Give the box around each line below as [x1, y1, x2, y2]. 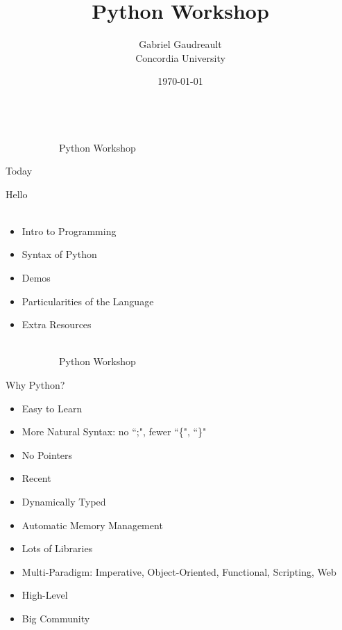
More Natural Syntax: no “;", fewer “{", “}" [22, 424, 207, 439]
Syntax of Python [22, 247, 97, 261]
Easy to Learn [22, 401, 83, 415]
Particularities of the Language [22, 293, 154, 308]
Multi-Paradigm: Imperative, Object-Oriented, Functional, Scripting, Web [22, 564, 336, 579]
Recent [22, 471, 51, 485]
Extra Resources [22, 317, 92, 332]
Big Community [22, 611, 90, 625]
